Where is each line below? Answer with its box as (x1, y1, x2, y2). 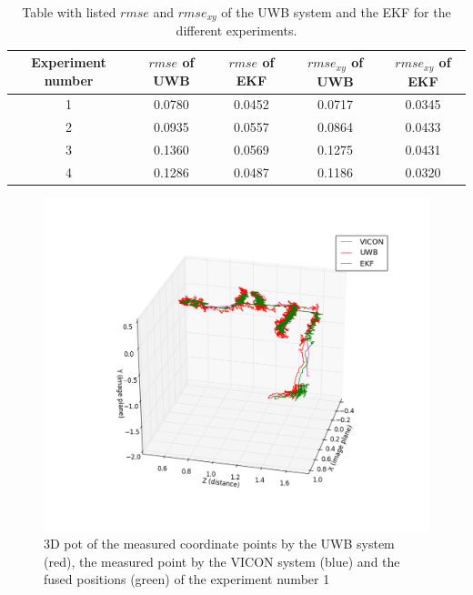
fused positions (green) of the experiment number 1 (44, 570, 330, 589)
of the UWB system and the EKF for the (221, 3, 451, 21)
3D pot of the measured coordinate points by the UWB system (44, 534, 395, 553)
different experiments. (176, 21, 297, 40)
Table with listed (22, 3, 116, 21)
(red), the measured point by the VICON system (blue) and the (44, 551, 400, 570)
